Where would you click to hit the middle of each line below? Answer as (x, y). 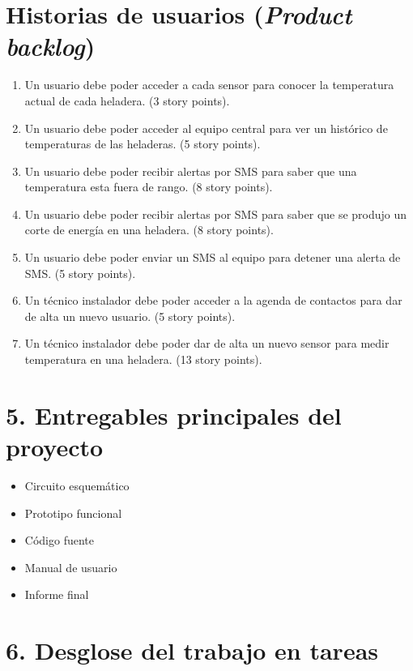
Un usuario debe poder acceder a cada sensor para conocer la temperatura (209, 85)
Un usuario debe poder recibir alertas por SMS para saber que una (191, 171)
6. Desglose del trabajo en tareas (192, 650)
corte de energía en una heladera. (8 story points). (149, 230)
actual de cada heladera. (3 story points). (127, 100)
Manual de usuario (71, 567)
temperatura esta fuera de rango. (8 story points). (149, 187)
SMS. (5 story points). (80, 273)
